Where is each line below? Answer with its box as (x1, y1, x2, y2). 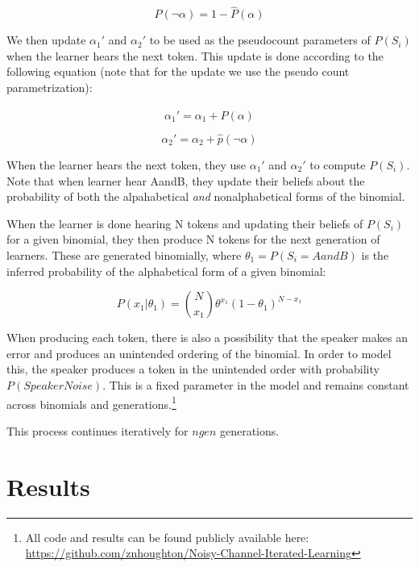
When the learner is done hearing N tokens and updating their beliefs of (6, 215, 363, 231)
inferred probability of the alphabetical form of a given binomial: (6, 262, 326, 279)
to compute (309, 156, 366, 173)
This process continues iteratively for (6, 422, 189, 439)
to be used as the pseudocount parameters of (149, 31, 371, 48)
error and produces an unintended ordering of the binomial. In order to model (6, 344, 392, 361)
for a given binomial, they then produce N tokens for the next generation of (6, 231, 380, 248)
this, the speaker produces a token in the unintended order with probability (6, 361, 380, 377)
